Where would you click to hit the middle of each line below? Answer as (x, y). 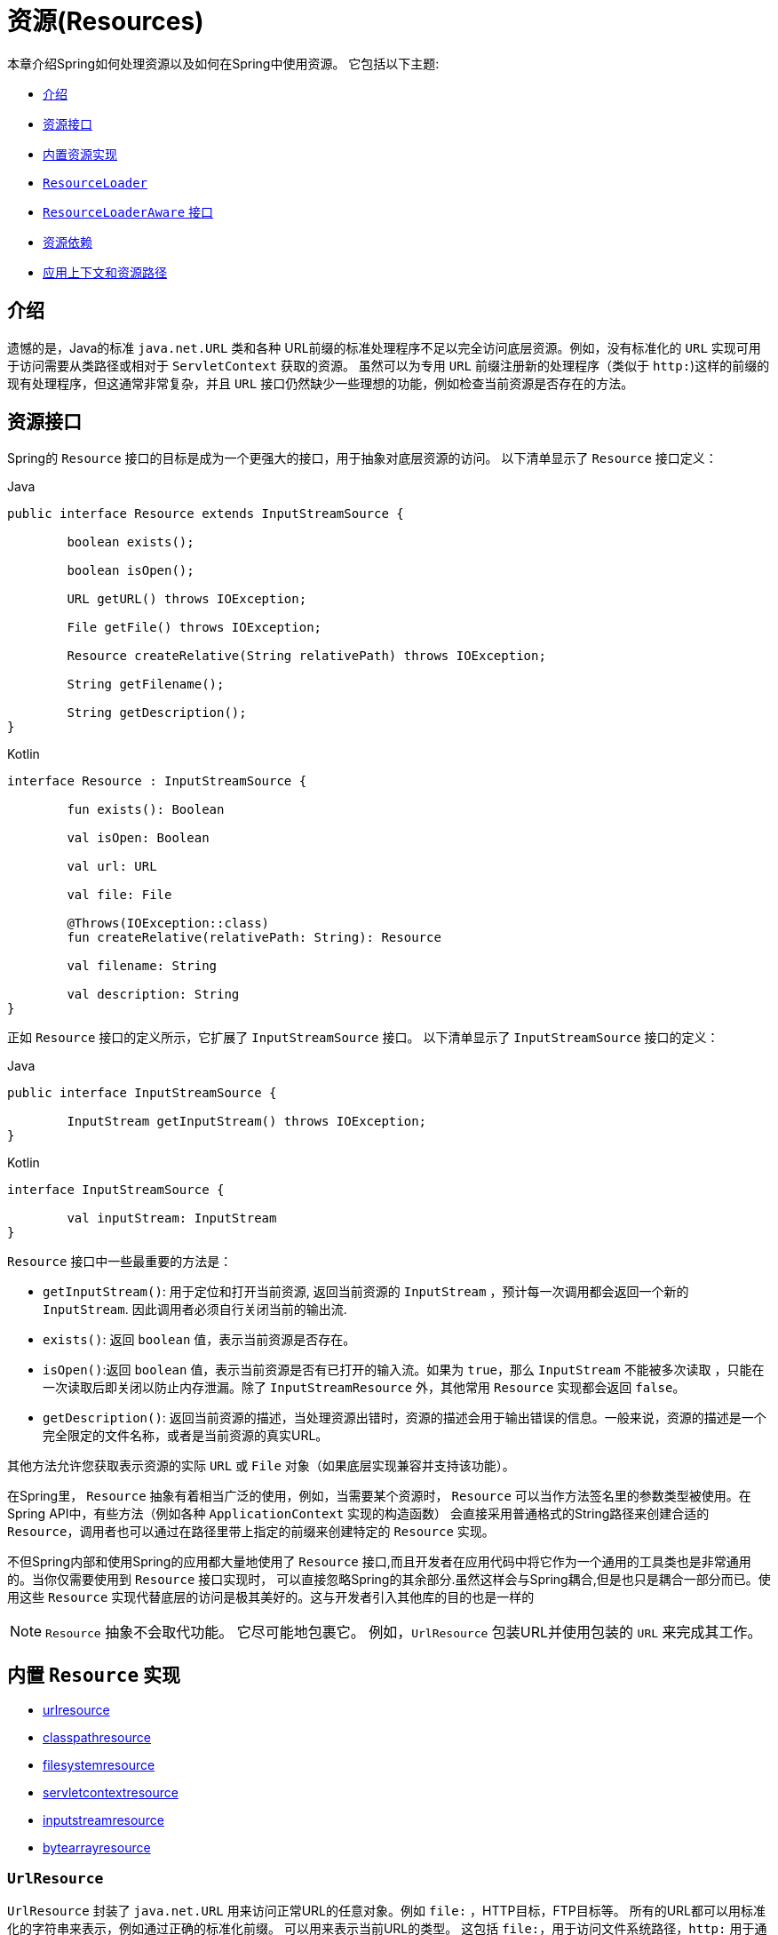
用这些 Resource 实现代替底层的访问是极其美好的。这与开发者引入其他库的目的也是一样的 (271, 1597)
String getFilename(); (146, 685)
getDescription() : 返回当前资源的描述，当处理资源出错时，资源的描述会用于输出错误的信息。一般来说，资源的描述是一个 (405, 1418)
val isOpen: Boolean (138, 838)
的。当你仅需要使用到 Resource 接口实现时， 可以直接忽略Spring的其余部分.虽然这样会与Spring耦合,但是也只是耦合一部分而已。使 (389, 1580)
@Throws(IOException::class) (168, 924)
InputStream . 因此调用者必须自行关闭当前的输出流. (195, 1310)
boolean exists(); (131, 542)
